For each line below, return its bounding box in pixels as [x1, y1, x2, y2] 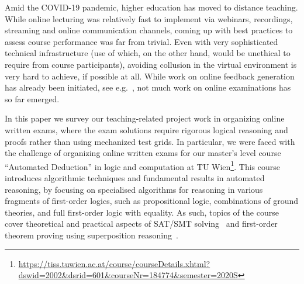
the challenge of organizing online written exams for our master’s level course [5, 147, 281, 159]
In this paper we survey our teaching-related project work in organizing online [5, 112, 285, 124]
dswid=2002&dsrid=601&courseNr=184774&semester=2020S [18, 269, 238, 281]
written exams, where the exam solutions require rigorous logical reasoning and [5, 123, 288, 136]
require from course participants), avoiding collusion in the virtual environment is [5, 58, 297, 70]
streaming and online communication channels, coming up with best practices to [5, 24, 293, 36]
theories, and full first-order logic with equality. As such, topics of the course [5, 206, 279, 218]
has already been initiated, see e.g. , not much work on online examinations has [5, 81, 291, 93]
